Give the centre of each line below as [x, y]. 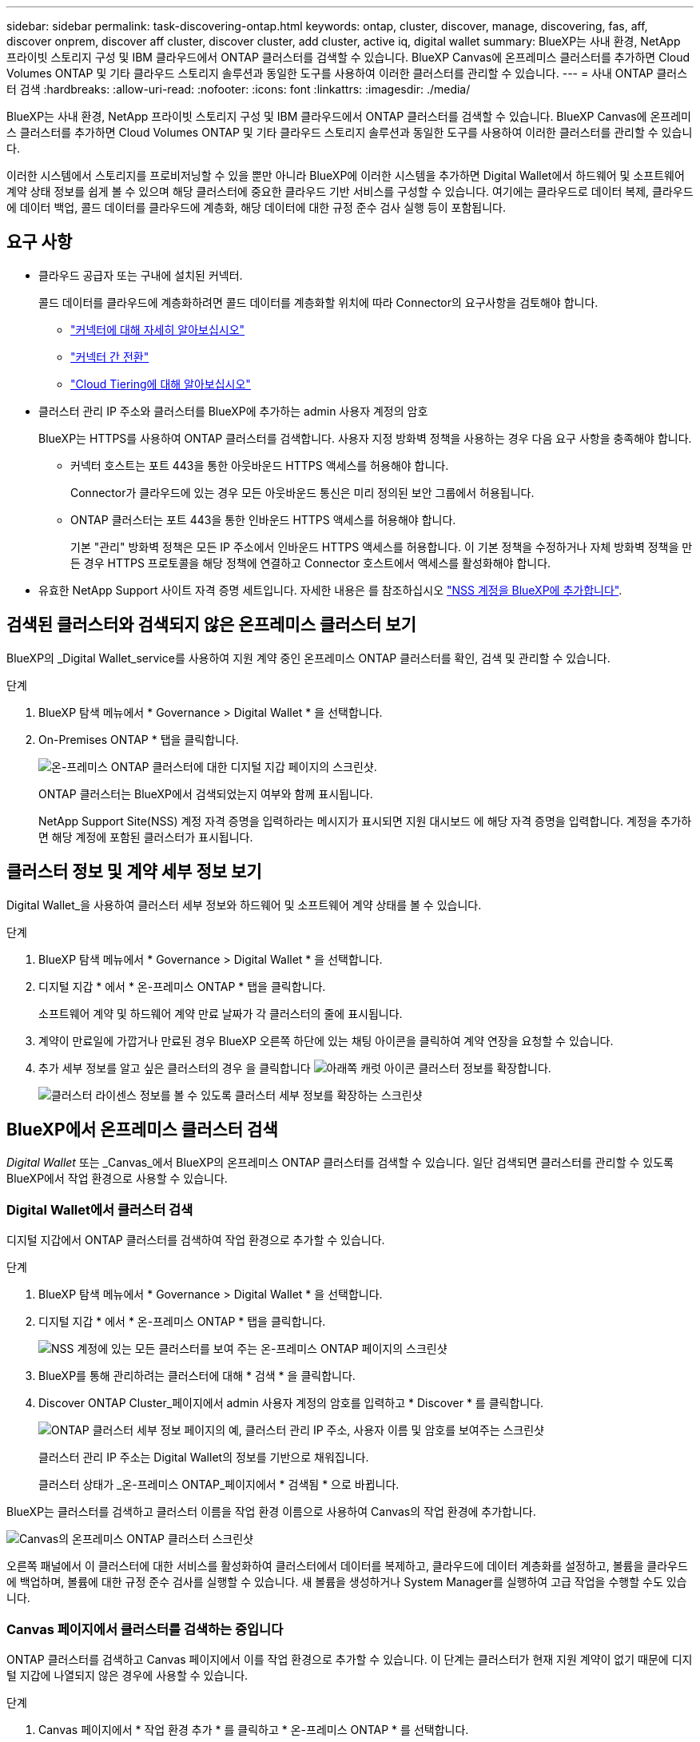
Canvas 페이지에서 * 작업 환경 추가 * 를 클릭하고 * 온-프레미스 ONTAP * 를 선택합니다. [254, 1729]
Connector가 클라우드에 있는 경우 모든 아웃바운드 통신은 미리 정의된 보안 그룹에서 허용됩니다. [302, 492]
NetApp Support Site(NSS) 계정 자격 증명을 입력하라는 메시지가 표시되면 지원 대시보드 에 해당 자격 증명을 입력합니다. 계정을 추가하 [365, 821]
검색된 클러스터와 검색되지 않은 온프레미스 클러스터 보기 [211, 625]
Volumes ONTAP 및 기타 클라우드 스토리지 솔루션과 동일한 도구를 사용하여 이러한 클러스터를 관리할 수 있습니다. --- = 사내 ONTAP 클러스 [347, 73]
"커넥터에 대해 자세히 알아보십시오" [158, 329]
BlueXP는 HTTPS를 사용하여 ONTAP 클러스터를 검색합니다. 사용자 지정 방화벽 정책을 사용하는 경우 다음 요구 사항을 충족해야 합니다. [365, 438]
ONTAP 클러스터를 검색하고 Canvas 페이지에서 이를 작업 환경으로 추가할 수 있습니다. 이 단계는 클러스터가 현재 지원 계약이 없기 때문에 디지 [350, 1659]
